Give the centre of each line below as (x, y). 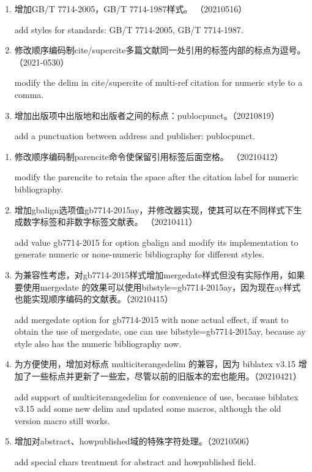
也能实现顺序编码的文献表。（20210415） (94, 299)
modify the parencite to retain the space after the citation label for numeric (156, 177)
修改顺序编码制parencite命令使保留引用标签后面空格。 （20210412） (149, 156)
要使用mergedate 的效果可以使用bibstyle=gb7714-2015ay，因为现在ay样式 (158, 287)
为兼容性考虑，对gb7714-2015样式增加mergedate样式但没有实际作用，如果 (160, 274)
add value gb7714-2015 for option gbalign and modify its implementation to (156, 242)
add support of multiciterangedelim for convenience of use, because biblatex (156, 396)
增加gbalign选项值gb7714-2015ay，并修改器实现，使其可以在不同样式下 (154, 209)
